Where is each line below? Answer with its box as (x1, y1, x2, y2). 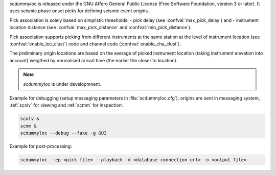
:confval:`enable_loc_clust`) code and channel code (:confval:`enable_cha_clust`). (9, 41, 181, 47)
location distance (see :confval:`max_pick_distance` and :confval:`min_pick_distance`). (9, 24, 192, 31)
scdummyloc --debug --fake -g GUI (20, 130, 107, 136)
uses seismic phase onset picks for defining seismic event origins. (9, 8, 149, 14)
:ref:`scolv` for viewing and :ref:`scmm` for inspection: (9, 102, 123, 108)
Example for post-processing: (9, 143, 72, 149)
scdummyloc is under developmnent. (23, 81, 102, 87)
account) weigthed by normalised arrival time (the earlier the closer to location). (9, 57, 178, 63)
